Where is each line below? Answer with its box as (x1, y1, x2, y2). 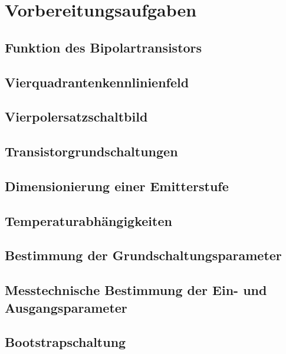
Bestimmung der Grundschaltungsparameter (5, 246, 282, 264)
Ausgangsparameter (5, 298, 127, 316)
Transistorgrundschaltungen (5, 142, 178, 160)
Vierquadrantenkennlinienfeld (5, 73, 189, 91)
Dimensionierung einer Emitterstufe (5, 176, 229, 195)
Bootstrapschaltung (5, 333, 126, 351)
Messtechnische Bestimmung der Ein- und (5, 281, 267, 299)
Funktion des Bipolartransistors (5, 38, 202, 56)
